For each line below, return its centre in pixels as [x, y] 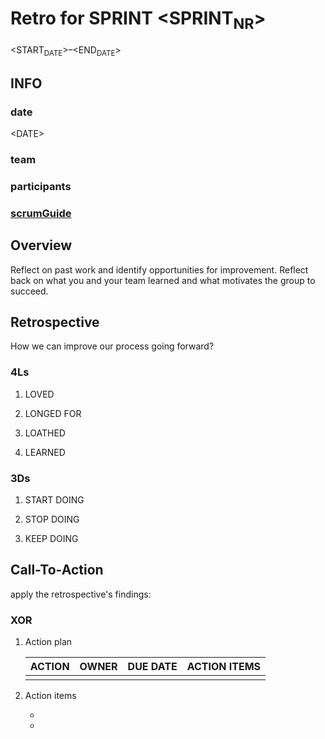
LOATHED [45, 433]
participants [41, 186]
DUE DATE [152, 667]
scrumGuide [41, 213]
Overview [41, 245]
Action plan [48, 642]
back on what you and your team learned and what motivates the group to [163, 280]
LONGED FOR [53, 413]
